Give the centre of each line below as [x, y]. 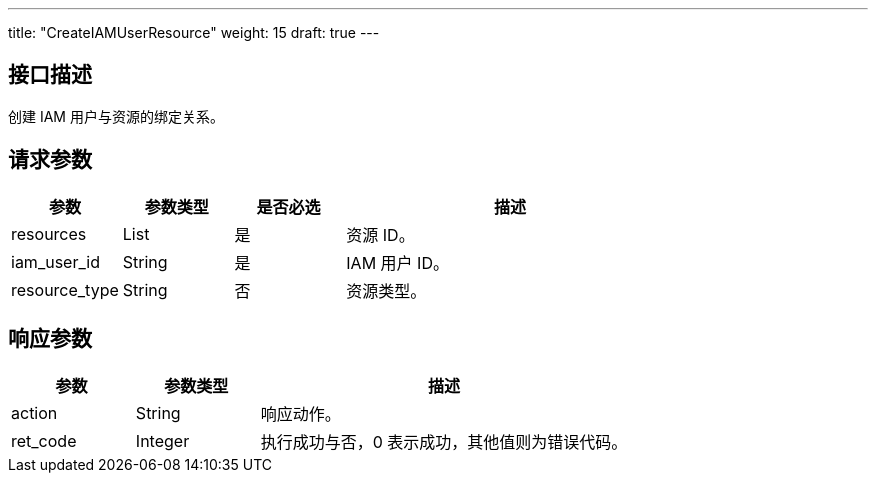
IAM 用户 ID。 [397, 262]
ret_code [44, 440]
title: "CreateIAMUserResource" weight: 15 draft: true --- [194, 32]
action [34, 412]
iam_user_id [55, 261]
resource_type [65, 289]
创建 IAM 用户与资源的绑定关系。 [116, 116]
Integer [162, 440]
